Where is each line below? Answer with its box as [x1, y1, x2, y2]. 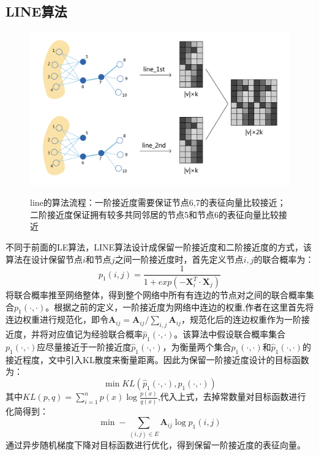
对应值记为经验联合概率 [48, 328, 143, 340]
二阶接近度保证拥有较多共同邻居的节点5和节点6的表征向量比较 [30, 208, 279, 220]
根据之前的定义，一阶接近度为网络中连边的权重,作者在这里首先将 [54, 300, 314, 313]
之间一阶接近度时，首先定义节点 [114, 252, 244, 265]
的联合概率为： [253, 252, 314, 265]
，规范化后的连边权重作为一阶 [181, 313, 301, 326]
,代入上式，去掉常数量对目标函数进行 [157, 390, 306, 403]
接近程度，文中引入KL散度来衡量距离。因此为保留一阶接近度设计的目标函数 [6, 353, 309, 366]
